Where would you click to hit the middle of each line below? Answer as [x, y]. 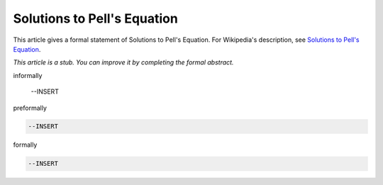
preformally [30, 108]
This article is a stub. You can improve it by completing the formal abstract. [123, 62]
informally [28, 75]
